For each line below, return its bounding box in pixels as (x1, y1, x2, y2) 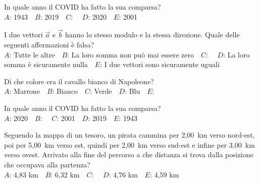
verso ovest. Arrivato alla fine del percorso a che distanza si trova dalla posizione (4, 149, 253, 160)
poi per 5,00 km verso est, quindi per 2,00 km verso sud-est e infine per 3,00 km (4, 139, 255, 150)
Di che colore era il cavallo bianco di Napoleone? (4, 76, 154, 86)
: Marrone (9, 86, 40, 96)
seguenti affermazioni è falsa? (4, 39, 94, 49)
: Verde (89, 86, 112, 96)
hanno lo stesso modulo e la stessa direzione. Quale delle (65, 29, 240, 40)
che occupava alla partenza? (4, 159, 90, 169)
